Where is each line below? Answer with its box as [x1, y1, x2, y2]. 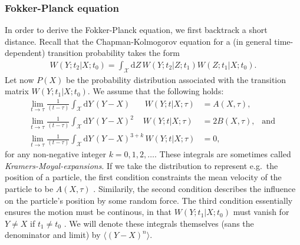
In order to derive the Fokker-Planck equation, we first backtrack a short [5, 24, 268, 36]
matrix [5, 85, 29, 97]
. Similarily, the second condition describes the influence [93, 183, 296, 195]
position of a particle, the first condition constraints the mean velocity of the [5, 171, 282, 183]
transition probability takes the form [48, 47, 180, 59]
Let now [5, 73, 34, 85]
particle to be [5, 183, 54, 195]
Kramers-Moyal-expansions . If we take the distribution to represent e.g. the [5, 159, 278, 171]
